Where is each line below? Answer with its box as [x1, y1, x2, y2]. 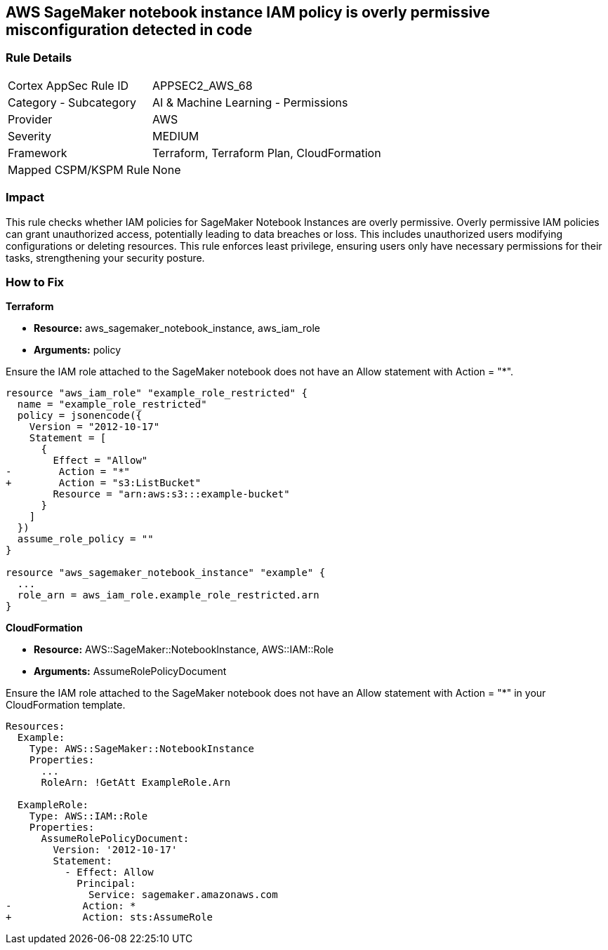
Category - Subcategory [8, 95, 136, 109]
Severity [8, 128, 51, 143]
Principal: [77, 878, 136, 890]
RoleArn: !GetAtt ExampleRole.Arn [41, 777, 231, 789]
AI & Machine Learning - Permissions [152, 95, 348, 109]
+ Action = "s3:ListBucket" [6, 477, 201, 489]
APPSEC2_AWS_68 [152, 78, 253, 93]
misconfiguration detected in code [6, 21, 253, 39]
